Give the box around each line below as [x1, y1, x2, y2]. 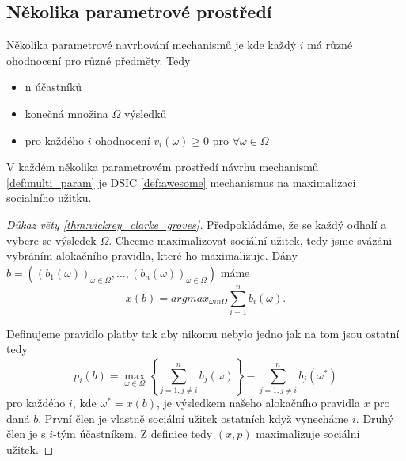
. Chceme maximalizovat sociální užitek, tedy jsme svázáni [108, 231, 393, 248]
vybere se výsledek [6, 231, 97, 248]
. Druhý [355, 410, 394, 426]
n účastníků [25, 78, 82, 95]
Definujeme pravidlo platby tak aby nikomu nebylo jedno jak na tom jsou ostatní [6, 325, 400, 341]
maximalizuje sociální [256, 425, 360, 442]
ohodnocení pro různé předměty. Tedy [6, 51, 191, 68]
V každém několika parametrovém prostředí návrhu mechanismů [6, 158, 319, 175]
